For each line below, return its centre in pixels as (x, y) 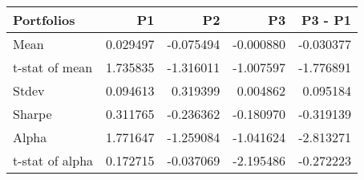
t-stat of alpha (53, 160)
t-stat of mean (53, 67)
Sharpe (32, 114)
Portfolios (44, 20)
